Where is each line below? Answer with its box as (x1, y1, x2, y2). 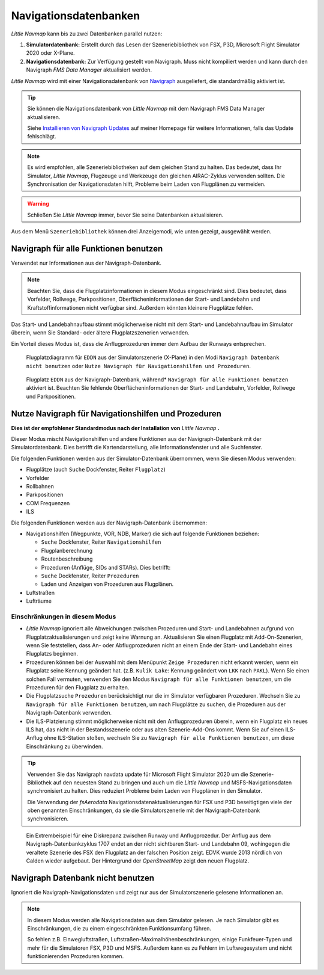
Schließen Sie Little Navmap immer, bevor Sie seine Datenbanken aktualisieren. (27, 211, 224, 218)
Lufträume (26, 597, 52, 604)
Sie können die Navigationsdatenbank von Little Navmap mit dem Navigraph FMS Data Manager (27, 105, 265, 112)
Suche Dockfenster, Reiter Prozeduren (41, 572, 139, 579)
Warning (27, 200, 49, 208)
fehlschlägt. (27, 133, 56, 140)
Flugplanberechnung (41, 547, 93, 554)
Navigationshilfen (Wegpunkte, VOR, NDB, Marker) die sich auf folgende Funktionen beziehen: (26, 530, 260, 537)
